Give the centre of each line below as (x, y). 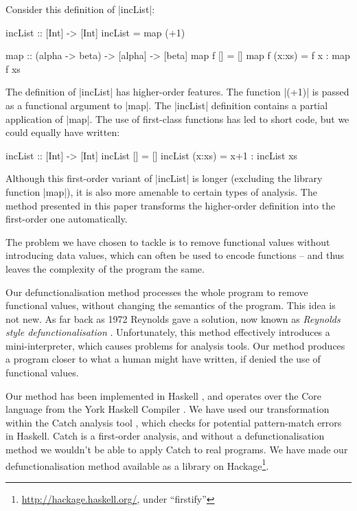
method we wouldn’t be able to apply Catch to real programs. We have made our (177, 450)
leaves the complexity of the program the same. (105, 268)
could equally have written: (63, 132)
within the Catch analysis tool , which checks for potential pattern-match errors (174, 422)
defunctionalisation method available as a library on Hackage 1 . (137, 464)
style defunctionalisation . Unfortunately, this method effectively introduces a (168, 332)
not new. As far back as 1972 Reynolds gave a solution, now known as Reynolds (173, 318)
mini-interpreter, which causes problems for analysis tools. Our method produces (175, 345)
